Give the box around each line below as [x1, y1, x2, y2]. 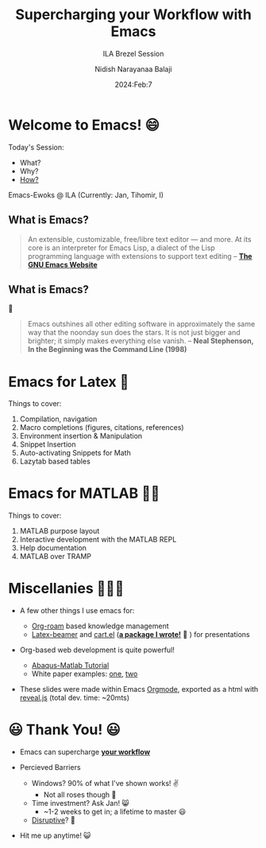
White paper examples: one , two [31, 669, 138, 678]
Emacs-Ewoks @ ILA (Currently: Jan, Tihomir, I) [8, 190, 164, 200]
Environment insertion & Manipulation [19, 432, 143, 441]
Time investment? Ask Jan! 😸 [31, 799, 129, 808]
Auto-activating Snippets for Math [19, 448, 131, 458]
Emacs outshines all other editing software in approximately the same [27, 319, 256, 329]
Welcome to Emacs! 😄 [8, 115, 160, 134]
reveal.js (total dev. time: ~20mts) [19, 693, 129, 702]
